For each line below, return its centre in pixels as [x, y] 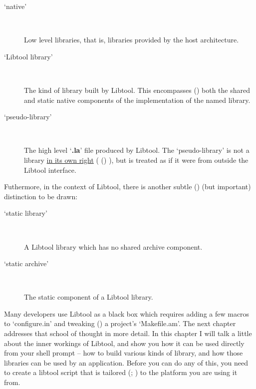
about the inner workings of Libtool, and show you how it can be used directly [124, 343]
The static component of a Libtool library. [89, 297]
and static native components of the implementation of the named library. [137, 100]
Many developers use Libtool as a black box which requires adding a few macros [127, 313]
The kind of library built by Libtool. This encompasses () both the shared [137, 90]
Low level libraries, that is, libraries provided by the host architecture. [131, 40]
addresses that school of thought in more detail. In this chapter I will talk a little [128, 333]
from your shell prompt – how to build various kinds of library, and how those [124, 353]
